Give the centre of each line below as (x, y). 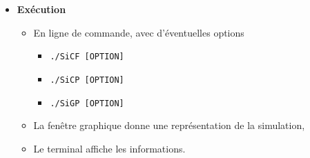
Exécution (41, 9)
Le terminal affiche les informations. (109, 148)
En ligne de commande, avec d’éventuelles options (139, 32)
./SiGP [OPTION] (87, 103)
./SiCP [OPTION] (87, 80)
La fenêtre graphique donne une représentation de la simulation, (169, 125)
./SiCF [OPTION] (87, 57)
